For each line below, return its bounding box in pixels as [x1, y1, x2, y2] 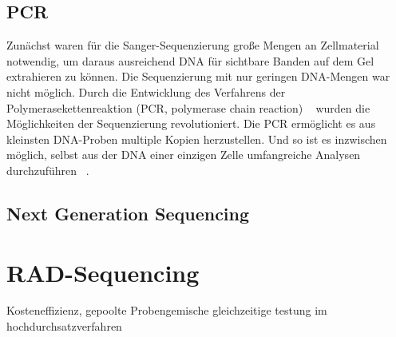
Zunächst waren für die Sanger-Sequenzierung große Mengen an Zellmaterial [6, 37, 379, 54]
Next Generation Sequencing [6, 200, 250, 225]
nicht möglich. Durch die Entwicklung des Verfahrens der [6, 83, 286, 100]
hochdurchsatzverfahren [6, 318, 122, 335]
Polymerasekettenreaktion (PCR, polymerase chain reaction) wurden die [6, 99, 370, 116]
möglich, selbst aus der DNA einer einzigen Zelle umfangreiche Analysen [6, 146, 361, 163]
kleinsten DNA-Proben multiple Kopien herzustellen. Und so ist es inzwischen [6, 130, 387, 147]
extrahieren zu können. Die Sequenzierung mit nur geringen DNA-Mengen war [6, 68, 390, 85]
